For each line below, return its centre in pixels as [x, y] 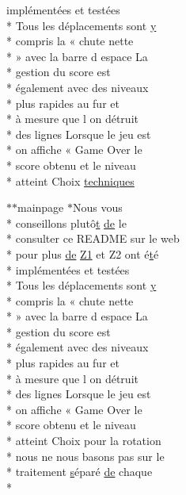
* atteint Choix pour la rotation [84, 441]
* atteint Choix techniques [70, 180]
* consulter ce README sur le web [93, 238]
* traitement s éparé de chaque [80, 472]
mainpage [41, 207]
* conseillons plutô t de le [66, 223]
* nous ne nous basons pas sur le [85, 456]
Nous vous [98, 207]
